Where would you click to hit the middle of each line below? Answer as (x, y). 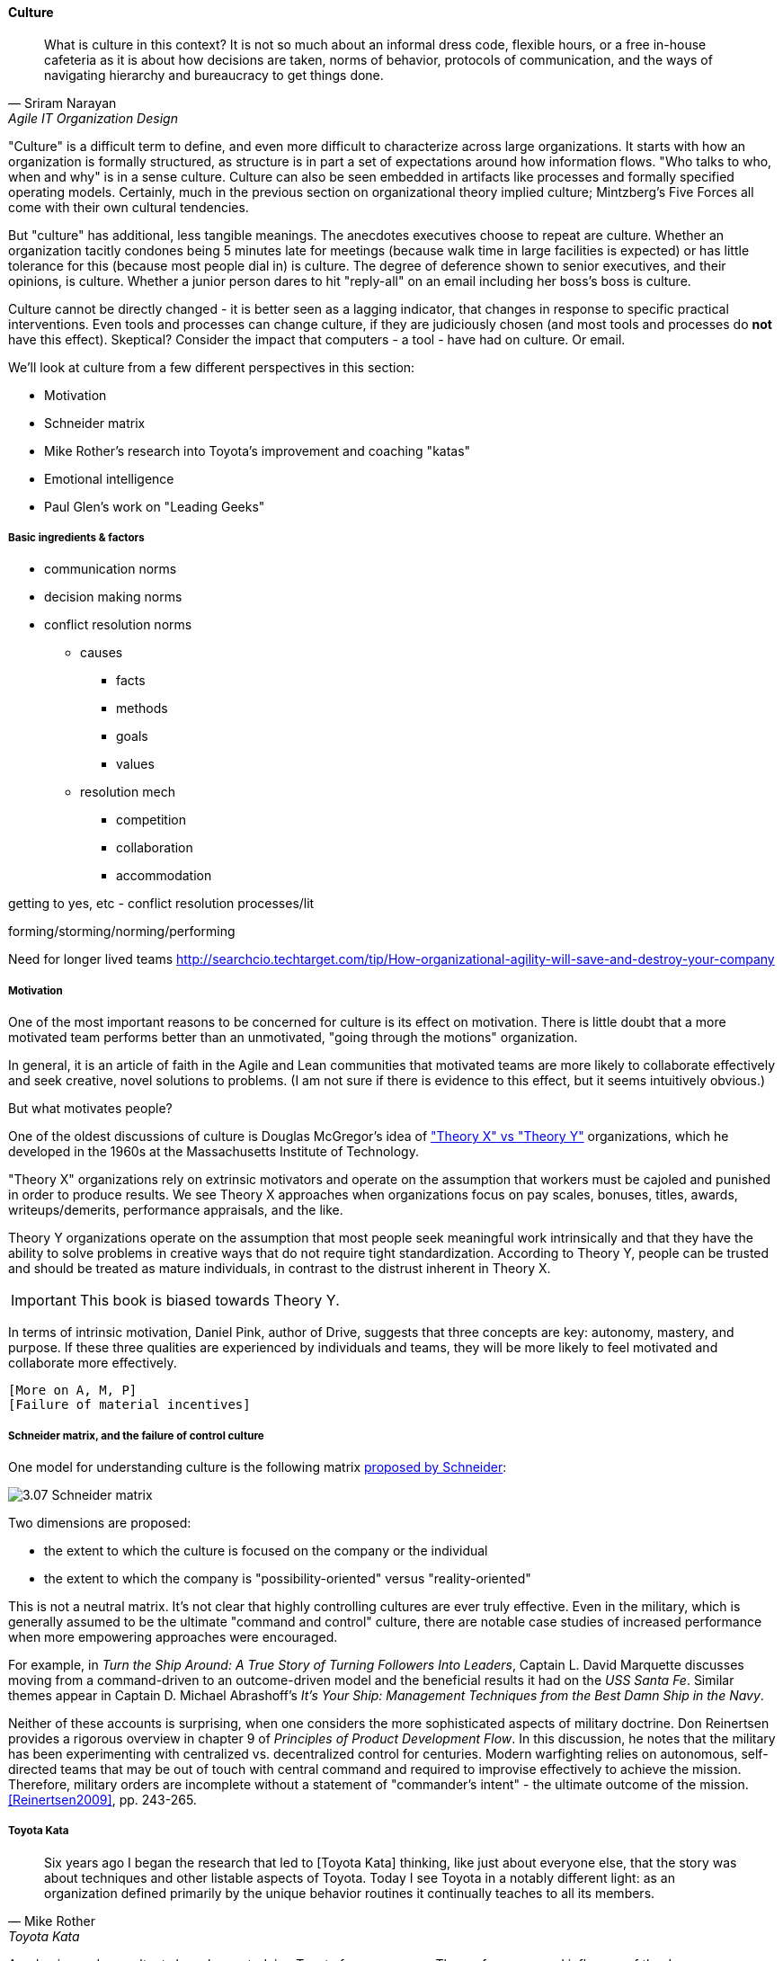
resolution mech (128, 792)
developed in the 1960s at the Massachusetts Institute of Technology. (214, 1152)
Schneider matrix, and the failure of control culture (136, 1435)
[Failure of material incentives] (129, 1405)
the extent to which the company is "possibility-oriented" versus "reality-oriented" (288, 1578)
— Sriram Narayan (62, 103)
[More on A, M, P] (73, 1391)
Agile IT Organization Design (93, 118)
